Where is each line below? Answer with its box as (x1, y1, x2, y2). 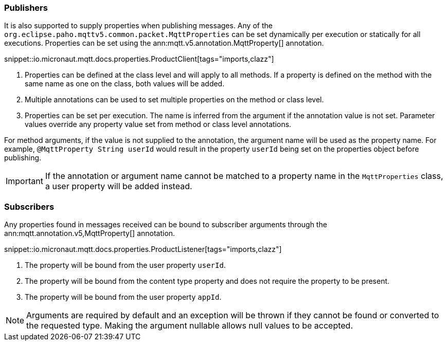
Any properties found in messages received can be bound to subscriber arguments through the (4, 220, 327, 229)
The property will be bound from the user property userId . (25, 261, 226, 270)
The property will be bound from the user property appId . (25, 293, 222, 302)
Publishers (4, 3, 48, 13)
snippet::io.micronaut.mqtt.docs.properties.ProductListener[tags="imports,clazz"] (4, 245, 282, 254)
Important (6, 176, 43, 187)
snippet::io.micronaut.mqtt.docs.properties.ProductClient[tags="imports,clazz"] (4, 55, 274, 64)
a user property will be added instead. (45, 181, 192, 192)
